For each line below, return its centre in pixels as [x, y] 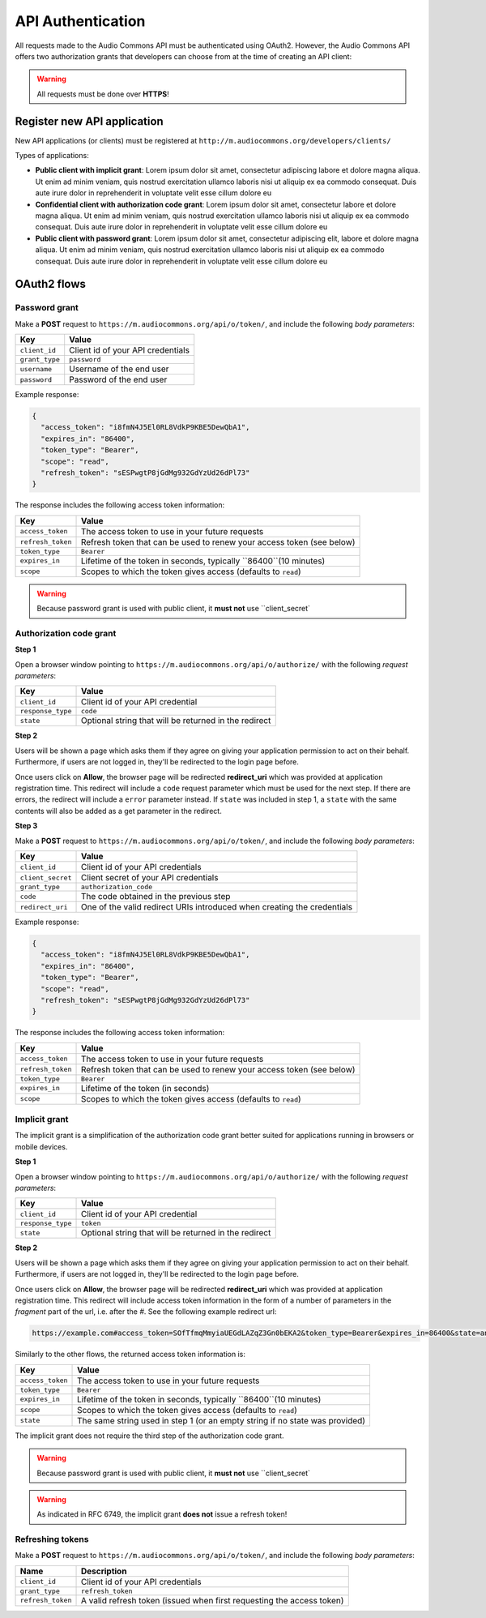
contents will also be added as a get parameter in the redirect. [118, 811]
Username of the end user [119, 369]
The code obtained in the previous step [156, 896]
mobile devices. [41, 1146]
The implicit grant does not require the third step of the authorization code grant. [149, 1436]
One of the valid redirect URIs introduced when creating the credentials [216, 907]
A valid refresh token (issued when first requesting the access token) [212, 1600]
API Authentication [80, 21]
